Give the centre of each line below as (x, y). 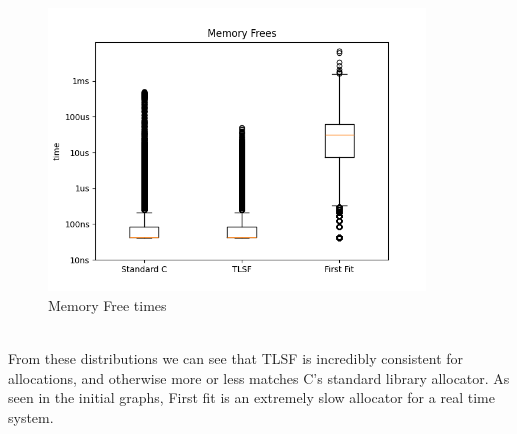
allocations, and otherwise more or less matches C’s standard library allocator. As (259, 377)
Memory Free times (107, 305)
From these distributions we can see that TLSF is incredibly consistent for (236, 358)
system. (31, 417)
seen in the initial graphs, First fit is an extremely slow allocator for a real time (251, 397)
